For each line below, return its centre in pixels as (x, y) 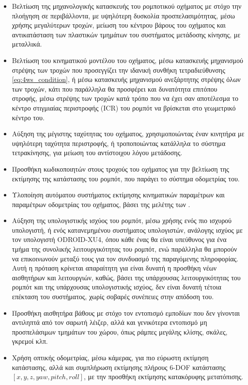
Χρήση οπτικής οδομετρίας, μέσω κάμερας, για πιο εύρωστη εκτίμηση (110, 357)
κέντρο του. (28, 117)
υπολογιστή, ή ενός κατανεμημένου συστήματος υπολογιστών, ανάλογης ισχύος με (127, 230)
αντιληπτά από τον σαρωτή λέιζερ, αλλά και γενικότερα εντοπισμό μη (109, 322)
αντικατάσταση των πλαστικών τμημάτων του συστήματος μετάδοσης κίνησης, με (126, 34)
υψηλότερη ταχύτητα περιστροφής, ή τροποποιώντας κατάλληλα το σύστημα (119, 143)
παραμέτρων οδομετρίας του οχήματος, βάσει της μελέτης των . (101, 204)
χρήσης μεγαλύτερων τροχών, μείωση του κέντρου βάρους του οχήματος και (119, 25)
